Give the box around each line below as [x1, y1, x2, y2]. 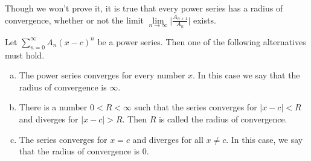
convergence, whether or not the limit [5, 13, 144, 26]
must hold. [5, 48, 45, 61]
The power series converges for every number [19, 69, 185, 81]
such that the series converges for [134, 101, 257, 113]
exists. [193, 13, 216, 26]
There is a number [19, 101, 88, 113]
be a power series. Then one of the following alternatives [97, 35, 306, 48]
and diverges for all [132, 133, 204, 145]
